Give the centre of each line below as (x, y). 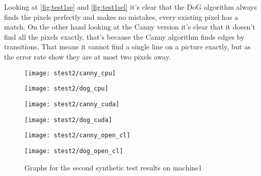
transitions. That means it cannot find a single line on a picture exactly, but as (127, 47)
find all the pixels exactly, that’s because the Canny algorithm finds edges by (124, 36)
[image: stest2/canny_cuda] (72, 104)
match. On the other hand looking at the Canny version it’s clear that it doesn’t (130, 27)
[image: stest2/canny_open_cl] (77, 136)
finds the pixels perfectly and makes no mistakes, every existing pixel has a (121, 17)
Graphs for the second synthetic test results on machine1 (113, 167)
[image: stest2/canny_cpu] (70, 73)
